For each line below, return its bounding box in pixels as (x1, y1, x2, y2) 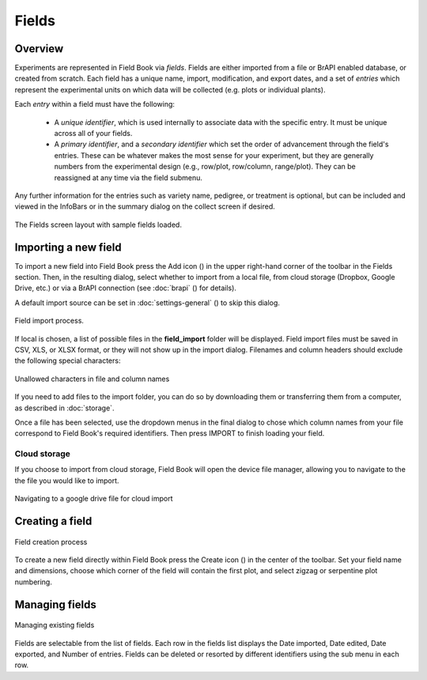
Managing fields (14, 598, 96, 611)
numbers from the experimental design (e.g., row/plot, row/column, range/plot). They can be (54, 162, 356, 172)
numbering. (14, 577, 53, 587)
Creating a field (14, 515, 93, 528)
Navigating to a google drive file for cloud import (14, 494, 173, 504)
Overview (14, 42, 64, 55)
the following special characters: (14, 356, 121, 365)
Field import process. (14, 316, 85, 326)
